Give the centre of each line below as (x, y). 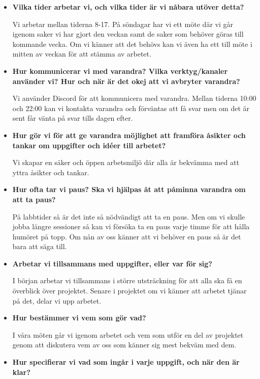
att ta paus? (34, 199)
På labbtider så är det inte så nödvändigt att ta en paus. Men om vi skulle (129, 216)
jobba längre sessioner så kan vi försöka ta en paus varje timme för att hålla (131, 226)
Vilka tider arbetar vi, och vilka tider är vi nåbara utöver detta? (128, 7)
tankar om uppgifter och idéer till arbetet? (89, 145)
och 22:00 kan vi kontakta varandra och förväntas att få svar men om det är (131, 108)
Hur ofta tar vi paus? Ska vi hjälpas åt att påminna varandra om (129, 189)
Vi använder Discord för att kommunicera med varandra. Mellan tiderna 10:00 (134, 98)
